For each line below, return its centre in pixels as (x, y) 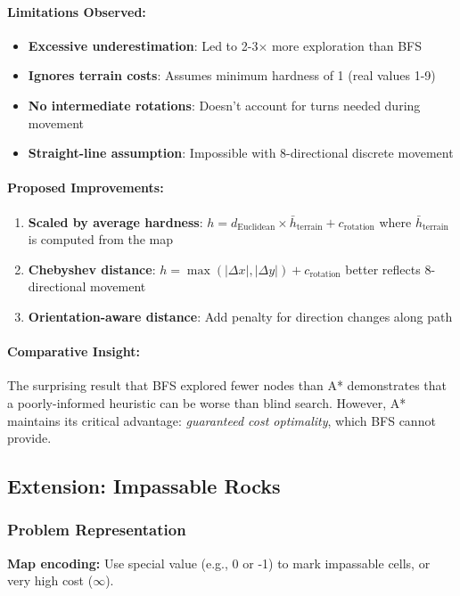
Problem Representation (97, 530)
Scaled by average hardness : (115, 221)
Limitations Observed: (77, 11)
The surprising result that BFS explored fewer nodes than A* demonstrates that (227, 385)
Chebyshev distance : (92, 269)
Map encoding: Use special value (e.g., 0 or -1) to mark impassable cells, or (219, 563)
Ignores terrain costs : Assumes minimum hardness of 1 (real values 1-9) (232, 75)
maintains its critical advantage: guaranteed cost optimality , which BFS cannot (222, 420)
